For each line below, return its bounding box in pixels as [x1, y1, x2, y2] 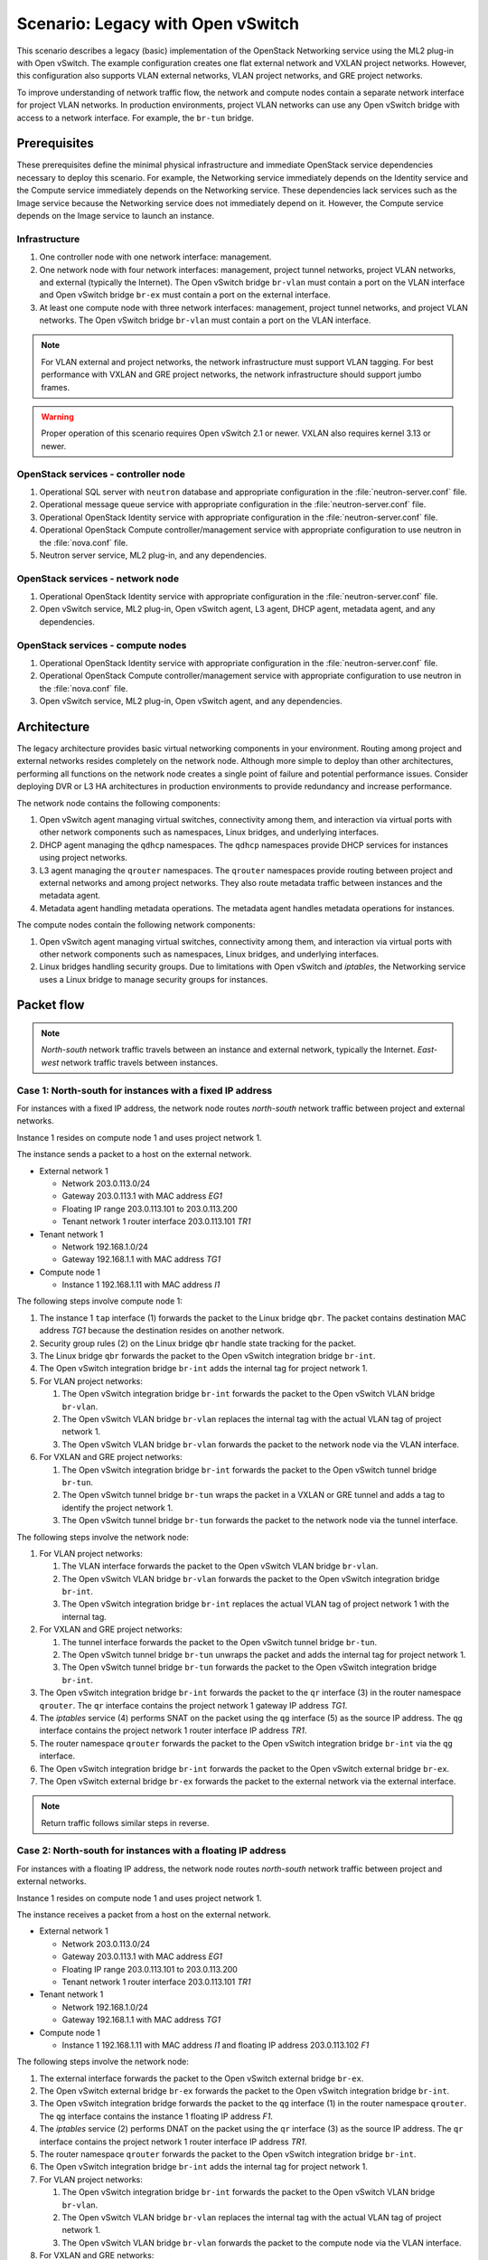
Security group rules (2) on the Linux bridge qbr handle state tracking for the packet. [39, 1338, 357, 1349]
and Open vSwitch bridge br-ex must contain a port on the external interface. [39, 289, 332, 300]
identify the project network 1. [61, 1502, 174, 1513]
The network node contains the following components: [16, 797, 221, 808]
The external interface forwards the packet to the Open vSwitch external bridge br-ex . [39, 2073, 364, 2084]
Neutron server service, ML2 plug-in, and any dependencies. [39, 550, 267, 560]
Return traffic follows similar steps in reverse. [41, 1817, 210, 1828]
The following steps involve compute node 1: [16, 1295, 183, 1306]
